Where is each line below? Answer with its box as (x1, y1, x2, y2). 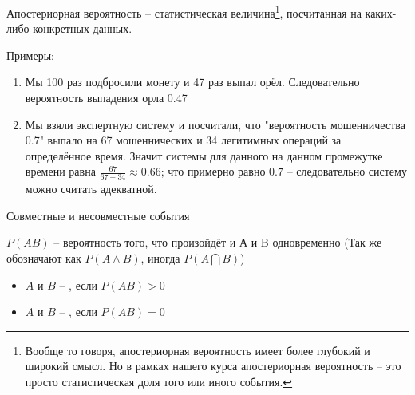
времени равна (25, 163, 96, 180)
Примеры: (6, 46, 54, 63)
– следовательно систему (287, 163, 407, 180)
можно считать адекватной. (25, 180, 157, 197)
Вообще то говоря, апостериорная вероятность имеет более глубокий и (25, 342, 370, 358)
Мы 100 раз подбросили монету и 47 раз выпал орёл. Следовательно (25, 73, 360, 90)
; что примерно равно (160, 163, 266, 180)
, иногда (140, 250, 180, 267)
